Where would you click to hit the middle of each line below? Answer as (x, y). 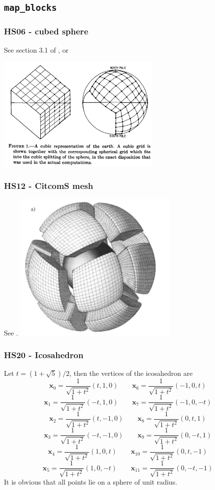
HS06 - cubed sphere (46, 31)
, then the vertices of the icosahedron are (131, 373)
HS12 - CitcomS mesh (49, 185)
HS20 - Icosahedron (44, 354)
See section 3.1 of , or (36, 49)
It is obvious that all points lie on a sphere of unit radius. (91, 481)
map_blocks (31, 8)
